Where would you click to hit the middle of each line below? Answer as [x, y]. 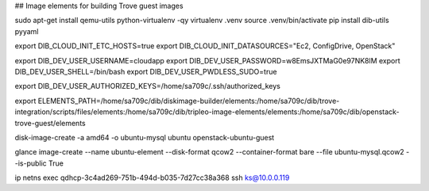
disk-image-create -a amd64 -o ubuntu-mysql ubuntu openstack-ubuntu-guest [145, 137]
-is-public [31, 163]
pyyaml [27, 31]
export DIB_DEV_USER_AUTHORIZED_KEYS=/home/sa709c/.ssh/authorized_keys [148, 86]
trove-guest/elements [50, 123]
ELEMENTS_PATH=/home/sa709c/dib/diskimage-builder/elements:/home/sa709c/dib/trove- [189, 101]
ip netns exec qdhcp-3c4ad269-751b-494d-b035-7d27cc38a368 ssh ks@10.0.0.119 [152, 178]
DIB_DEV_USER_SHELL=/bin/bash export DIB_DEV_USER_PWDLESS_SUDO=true [146, 71]
